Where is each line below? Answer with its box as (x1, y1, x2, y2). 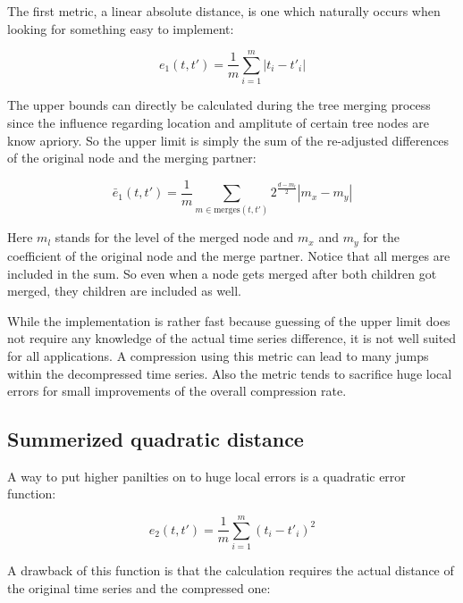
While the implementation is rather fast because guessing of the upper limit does (7, 311, 450, 330)
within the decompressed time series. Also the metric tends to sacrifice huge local (7, 364, 452, 382)
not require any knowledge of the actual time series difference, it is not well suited (7, 329, 457, 348)
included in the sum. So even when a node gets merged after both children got (7, 264, 437, 282)
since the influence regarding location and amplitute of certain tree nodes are (7, 113, 430, 131)
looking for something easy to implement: (7, 19, 234, 38)
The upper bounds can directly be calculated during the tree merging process (7, 96, 431, 114)
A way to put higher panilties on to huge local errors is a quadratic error (7, 466, 406, 485)
